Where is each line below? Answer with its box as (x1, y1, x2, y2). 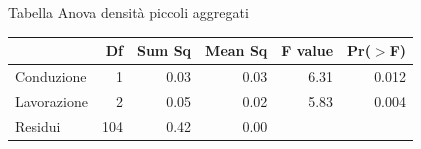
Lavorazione (15, 90, 88, 111)
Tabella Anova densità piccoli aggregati (8, 2, 249, 22)
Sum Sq (136, 40, 192, 61)
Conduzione (15, 65, 87, 86)
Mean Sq (205, 40, 268, 61)
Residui (15, 115, 61, 136)
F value (281, 40, 334, 61)
